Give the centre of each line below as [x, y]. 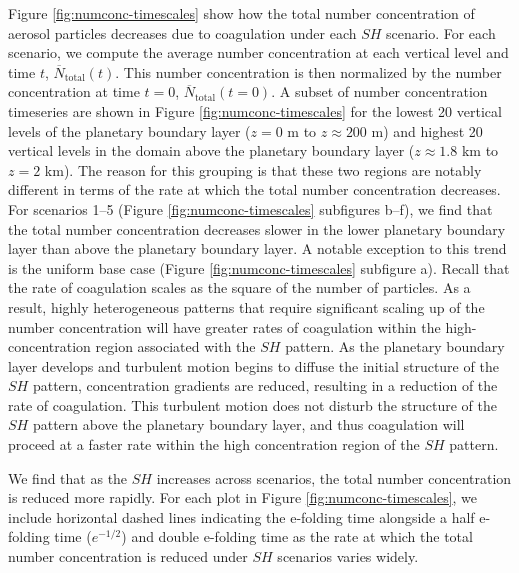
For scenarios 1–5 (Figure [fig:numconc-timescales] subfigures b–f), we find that [250, 208]
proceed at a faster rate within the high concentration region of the [214, 444]
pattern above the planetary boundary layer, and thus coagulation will [248, 424]
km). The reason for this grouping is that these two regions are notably [263, 169]
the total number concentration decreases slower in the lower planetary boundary [257, 228]
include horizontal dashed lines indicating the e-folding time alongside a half [241, 516]
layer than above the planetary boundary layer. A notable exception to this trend [257, 248]
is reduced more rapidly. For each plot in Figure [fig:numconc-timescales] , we [243, 497]
